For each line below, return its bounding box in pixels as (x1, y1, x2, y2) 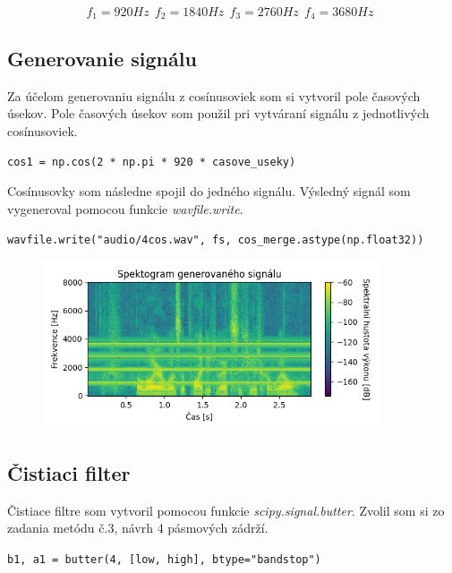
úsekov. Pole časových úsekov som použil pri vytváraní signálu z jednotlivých (7, 104, 430, 123)
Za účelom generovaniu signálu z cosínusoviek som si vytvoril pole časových (7, 86, 421, 105)
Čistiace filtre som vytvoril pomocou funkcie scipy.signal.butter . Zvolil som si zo (7, 500, 445, 519)
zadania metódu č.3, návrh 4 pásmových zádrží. (7, 518, 269, 537)
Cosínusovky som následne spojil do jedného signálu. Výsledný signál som (7, 182, 411, 201)
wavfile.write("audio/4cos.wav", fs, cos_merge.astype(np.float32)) (7, 234, 424, 247)
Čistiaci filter (7, 458, 131, 486)
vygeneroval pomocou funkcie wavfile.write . (7, 199, 243, 218)
